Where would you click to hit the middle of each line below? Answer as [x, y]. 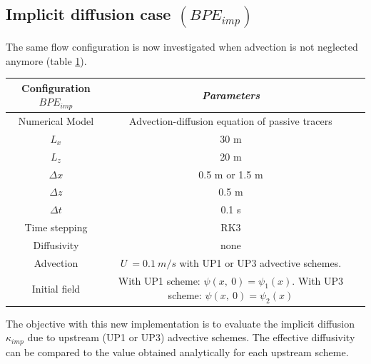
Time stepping [56, 227]
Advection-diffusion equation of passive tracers [231, 121]
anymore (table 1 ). [46, 60]
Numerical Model [56, 121]
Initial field [56, 288]
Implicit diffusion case [88, 14]
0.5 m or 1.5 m [231, 174]
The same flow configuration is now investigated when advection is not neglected [182, 47]
